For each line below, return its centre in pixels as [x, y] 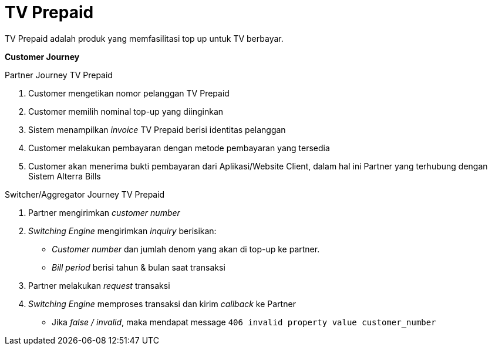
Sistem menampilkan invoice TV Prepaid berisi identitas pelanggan [157, 129]
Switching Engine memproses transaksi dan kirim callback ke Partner [162, 304]
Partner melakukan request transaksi [99, 285]
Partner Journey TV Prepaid [59, 75]
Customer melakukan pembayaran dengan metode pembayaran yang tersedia [179, 148]
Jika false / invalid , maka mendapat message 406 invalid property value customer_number [244, 322]
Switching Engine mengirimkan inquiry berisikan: [122, 231]
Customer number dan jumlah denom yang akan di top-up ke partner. [186, 249]
